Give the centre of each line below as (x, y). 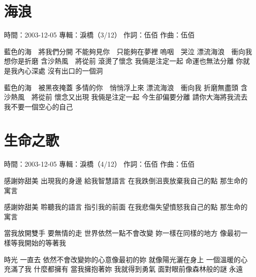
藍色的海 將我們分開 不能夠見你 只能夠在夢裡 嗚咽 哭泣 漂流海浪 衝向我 (128, 51)
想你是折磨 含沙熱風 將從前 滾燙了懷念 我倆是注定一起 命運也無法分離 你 (124, 61)
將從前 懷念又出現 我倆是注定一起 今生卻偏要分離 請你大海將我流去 (139, 97)
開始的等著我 (45, 242)
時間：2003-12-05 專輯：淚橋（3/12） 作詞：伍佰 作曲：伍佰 (99, 35)
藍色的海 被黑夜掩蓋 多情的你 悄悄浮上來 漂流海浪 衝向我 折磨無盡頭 (121, 87)
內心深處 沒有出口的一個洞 (60, 70)
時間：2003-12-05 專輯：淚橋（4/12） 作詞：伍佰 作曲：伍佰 (99, 164)
